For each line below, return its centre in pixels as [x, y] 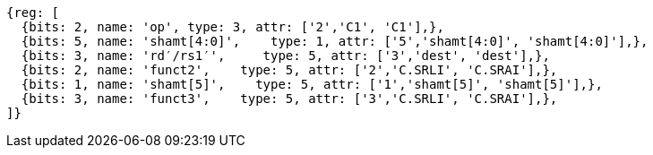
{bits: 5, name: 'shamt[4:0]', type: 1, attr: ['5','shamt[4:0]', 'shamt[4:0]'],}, [335, 41]
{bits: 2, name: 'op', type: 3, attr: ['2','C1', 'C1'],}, [232, 27]
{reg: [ [33, 13]
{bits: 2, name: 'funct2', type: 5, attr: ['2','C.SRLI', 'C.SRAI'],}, [289, 70]
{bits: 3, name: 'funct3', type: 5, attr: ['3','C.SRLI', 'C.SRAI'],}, [289, 99]
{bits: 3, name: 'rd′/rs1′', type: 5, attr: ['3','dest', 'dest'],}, [285, 56]
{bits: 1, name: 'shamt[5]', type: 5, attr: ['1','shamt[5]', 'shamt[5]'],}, [312, 84]
